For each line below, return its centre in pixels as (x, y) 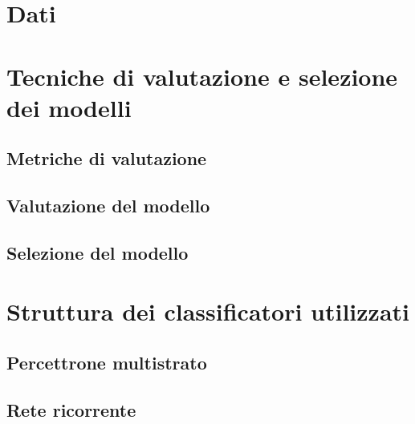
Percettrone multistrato (107, 363)
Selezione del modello (98, 252)
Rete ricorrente (71, 409)
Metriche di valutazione (107, 158)
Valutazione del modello (108, 206)
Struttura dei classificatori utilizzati (208, 311)
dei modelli (69, 107)
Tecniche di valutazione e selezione (202, 76)
